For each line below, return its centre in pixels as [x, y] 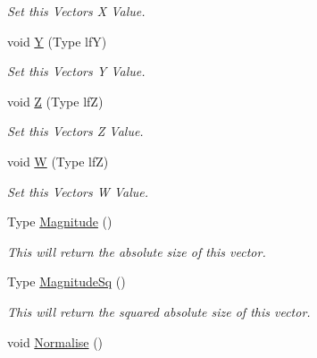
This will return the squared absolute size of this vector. [159, 311]
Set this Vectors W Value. [78, 191]
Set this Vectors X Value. [76, 11]
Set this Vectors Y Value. [76, 71]
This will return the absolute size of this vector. [137, 251]
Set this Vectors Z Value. [75, 131]
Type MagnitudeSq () [67, 281]
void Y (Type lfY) [57, 41]
